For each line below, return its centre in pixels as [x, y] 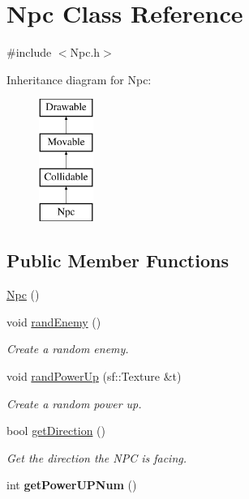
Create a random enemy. [68, 349]
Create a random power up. [74, 403]
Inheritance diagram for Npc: [79, 79]
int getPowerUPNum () [72, 485]
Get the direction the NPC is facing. [97, 457]
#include [29, 52]
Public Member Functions [118, 260]
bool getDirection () [56, 431]
